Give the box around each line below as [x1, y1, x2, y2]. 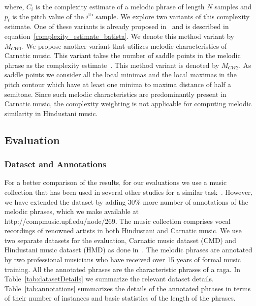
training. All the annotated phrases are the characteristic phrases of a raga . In [4, 264, 241, 274]
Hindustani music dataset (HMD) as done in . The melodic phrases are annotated [4, 245, 253, 255]
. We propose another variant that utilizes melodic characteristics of [22, 40, 227, 51]
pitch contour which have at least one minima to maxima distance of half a [4, 79, 231, 89]
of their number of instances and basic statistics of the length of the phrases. [4, 293, 236, 303]
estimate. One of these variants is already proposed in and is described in [4, 21, 229, 31]
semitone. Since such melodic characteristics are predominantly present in [4, 89, 226, 99]
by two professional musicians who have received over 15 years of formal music [4, 254, 241, 265]
